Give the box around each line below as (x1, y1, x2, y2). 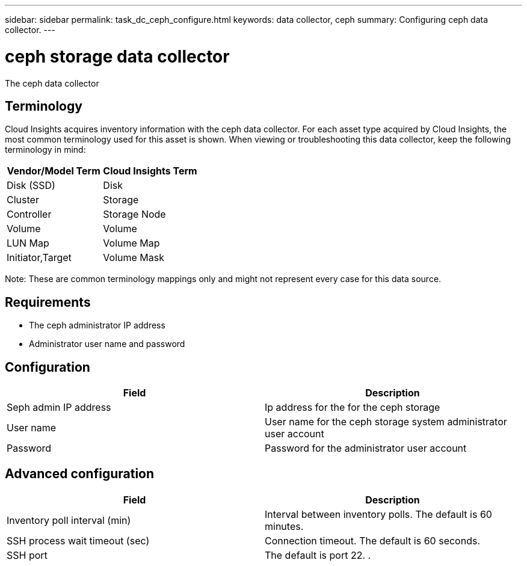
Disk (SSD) (7, 179, 55, 192)
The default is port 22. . (265, 549, 371, 561)
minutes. (265, 520, 304, 532)
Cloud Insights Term (103, 165, 197, 177)
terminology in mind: (5, 144, 86, 155)
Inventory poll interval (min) (7, 514, 131, 526)
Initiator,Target (7, 251, 72, 264)
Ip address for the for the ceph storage (265, 401, 440, 414)
